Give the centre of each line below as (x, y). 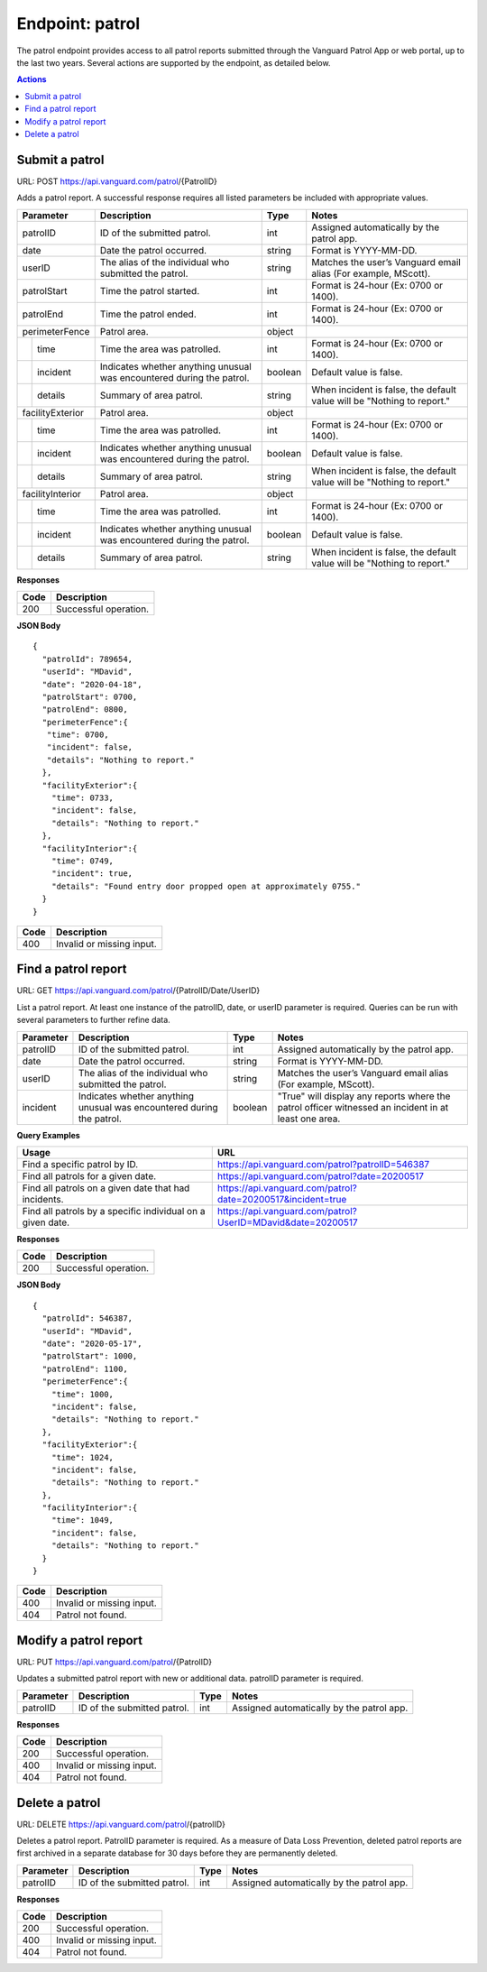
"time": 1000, (83, 1394)
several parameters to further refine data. (93, 1020)
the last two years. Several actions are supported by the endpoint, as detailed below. (174, 62)
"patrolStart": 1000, (90, 1356)
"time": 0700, (78, 735)
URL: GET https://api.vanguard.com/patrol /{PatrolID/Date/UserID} (138, 991)
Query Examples (48, 1135)
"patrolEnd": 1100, (85, 1368)
